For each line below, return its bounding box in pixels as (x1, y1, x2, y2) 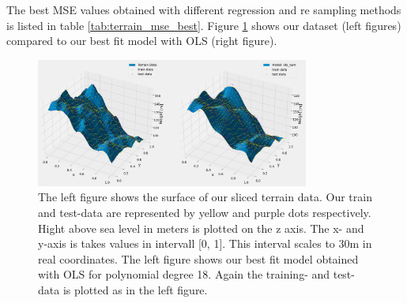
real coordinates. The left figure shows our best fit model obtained (38, 250, 359, 267)
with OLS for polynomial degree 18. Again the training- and (38, 266, 330, 282)
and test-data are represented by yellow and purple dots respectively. (38, 204, 371, 220)
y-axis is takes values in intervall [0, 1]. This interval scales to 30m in (38, 235, 372, 252)
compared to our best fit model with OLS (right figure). (6, 32, 277, 49)
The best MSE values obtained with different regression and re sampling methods (6, 2, 401, 17)
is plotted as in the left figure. (62, 281, 208, 297)
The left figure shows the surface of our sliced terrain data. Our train (38, 189, 372, 205)
